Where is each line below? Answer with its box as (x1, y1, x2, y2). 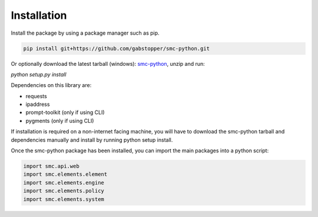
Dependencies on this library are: (11, 82, 92, 89)
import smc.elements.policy (23, 188, 104, 194)
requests (25, 92, 47, 99)
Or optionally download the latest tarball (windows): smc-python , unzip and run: (11, 60, 206, 67)
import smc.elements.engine (23, 179, 104, 186)
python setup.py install (11, 71, 67, 78)
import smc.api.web (23, 163, 79, 170)
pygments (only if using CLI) (25, 117, 94, 124)
